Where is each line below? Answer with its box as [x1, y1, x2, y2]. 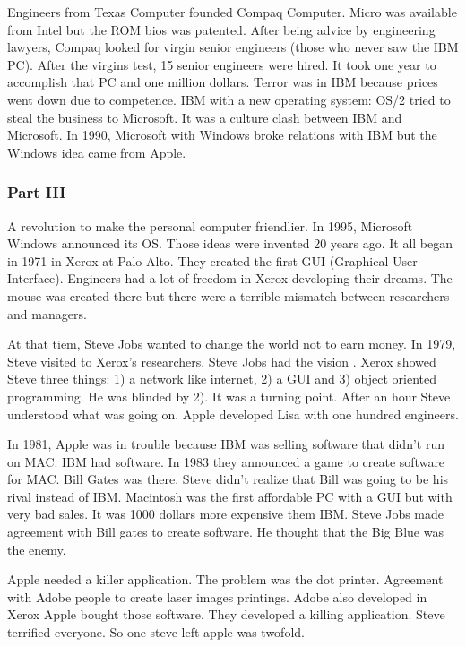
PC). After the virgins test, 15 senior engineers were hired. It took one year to [7, 55, 436, 73]
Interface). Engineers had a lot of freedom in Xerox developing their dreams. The [7, 269, 453, 288]
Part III [7, 181, 66, 203]
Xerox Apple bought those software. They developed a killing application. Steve [7, 605, 445, 624]
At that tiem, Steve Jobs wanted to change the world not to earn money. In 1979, [7, 334, 456, 353]
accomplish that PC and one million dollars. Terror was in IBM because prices [7, 73, 438, 91]
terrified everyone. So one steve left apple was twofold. [7, 623, 305, 642]
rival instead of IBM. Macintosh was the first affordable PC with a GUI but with [7, 487, 453, 505]
